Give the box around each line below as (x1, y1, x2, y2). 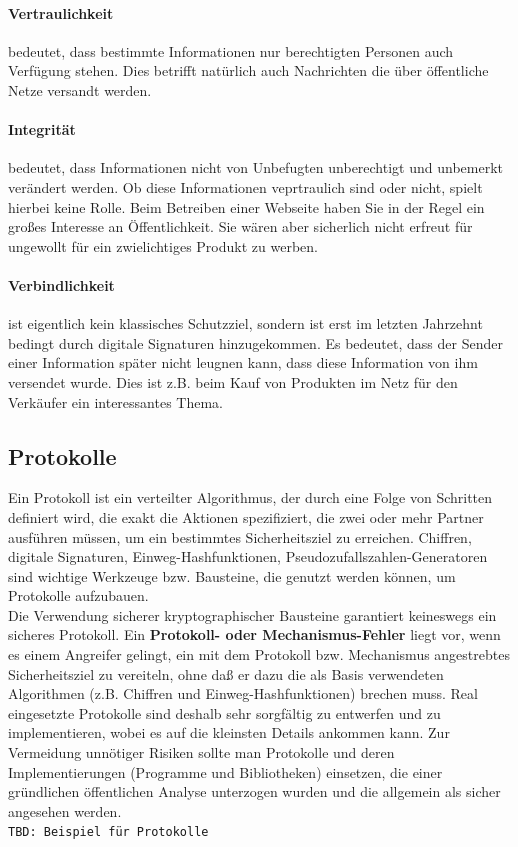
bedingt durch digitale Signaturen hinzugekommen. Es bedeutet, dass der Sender (8, 332, 503, 353)
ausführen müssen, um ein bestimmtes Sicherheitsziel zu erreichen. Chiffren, (8, 526, 472, 547)
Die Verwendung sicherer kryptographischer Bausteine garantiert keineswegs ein (8, 604, 497, 625)
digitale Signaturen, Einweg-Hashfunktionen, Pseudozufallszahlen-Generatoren (8, 546, 488, 567)
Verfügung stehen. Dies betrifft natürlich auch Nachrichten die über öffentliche (8, 60, 489, 81)
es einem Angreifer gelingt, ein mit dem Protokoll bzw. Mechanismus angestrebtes (8, 644, 510, 665)
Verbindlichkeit (8, 274, 115, 295)
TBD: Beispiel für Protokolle (8, 825, 209, 840)
